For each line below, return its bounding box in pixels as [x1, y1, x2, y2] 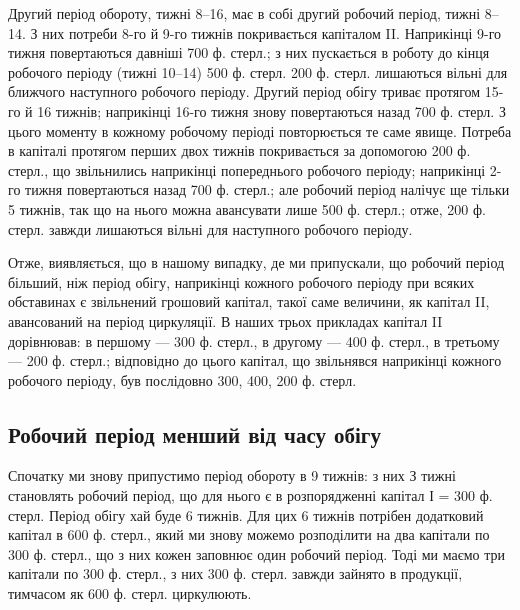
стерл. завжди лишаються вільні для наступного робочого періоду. [8, 218, 413, 239]
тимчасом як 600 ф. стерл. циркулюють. [8, 583, 252, 604]
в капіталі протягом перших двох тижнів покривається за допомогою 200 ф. [8, 140, 471, 161]
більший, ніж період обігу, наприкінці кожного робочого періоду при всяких [8, 271, 475, 292]
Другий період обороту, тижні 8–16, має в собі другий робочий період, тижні [8, 3, 481, 23]
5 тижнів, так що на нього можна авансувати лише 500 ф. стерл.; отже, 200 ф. [8, 198, 486, 219]
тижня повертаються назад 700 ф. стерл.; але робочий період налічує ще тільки [25, 179, 510, 200]
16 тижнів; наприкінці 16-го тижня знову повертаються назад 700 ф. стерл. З [37, 100, 506, 121]
